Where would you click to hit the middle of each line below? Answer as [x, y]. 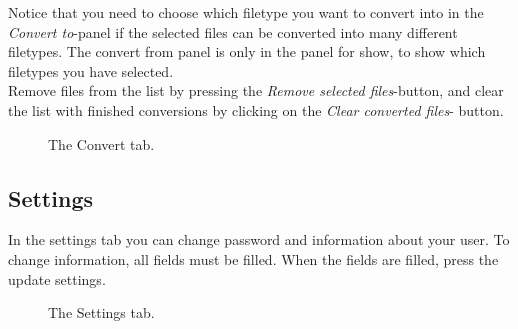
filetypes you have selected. [91, 70]
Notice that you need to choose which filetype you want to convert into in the [246, 12]
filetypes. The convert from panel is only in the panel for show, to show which [247, 51]
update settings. [57, 278]
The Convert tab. [101, 143]
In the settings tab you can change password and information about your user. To [259, 239]
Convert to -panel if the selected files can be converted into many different [233, 31]
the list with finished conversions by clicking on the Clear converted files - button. [256, 109]
